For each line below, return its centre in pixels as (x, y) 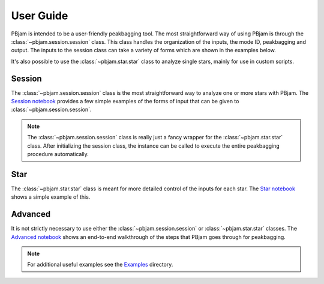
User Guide (40, 16)
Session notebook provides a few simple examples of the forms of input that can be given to (125, 101)
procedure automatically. (58, 154)
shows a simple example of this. (51, 197)
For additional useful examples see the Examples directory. (100, 265)
